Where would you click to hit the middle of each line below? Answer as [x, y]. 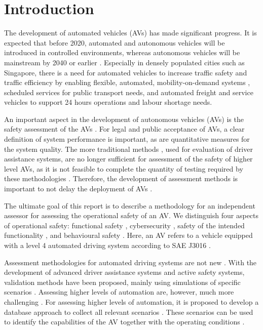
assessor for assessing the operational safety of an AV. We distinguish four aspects [131, 215]
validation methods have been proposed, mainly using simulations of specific [122, 282]
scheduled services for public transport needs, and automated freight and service [129, 92]
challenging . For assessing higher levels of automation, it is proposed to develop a [131, 301]
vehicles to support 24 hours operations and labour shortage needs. [108, 102]
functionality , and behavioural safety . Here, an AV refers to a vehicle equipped [128, 235]
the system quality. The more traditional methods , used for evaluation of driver [128, 149]
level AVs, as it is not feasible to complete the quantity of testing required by [124, 168]
